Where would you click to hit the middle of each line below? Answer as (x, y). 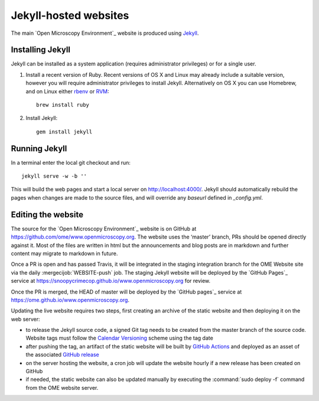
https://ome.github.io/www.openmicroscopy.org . (70, 300)
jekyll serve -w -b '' (54, 176)
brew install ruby (63, 105)
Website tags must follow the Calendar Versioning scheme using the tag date (120, 338)
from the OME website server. (62, 387)
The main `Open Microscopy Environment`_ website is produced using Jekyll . (105, 33)
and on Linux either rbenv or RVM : (67, 91)
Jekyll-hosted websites (70, 15)
